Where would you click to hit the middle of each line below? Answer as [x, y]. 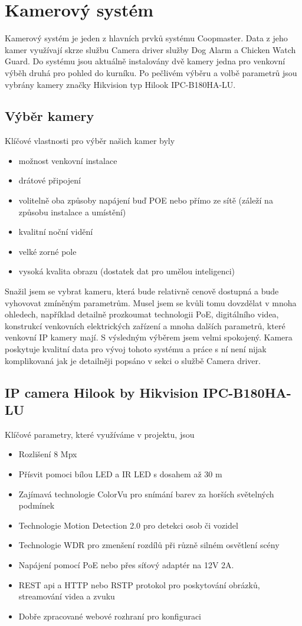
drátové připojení [50, 180]
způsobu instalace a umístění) [72, 212]
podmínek [37, 505]
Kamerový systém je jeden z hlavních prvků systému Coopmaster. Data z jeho [146, 38]
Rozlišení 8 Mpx [48, 454]
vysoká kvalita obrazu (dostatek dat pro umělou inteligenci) [127, 271]
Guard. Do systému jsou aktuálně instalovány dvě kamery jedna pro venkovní [145, 61]
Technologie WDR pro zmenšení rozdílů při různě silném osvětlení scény [149, 545]
